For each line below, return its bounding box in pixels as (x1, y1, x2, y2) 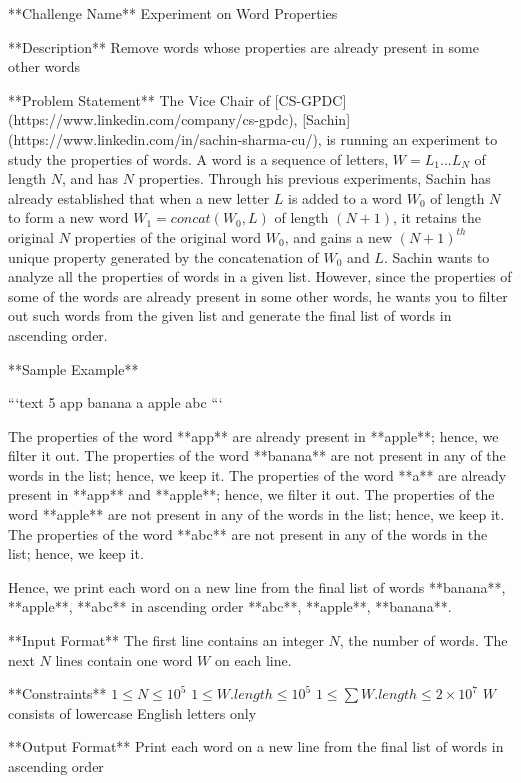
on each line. (214, 649, 292, 670)
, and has (62, 168, 119, 189)
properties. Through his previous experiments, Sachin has (138, 168, 491, 189)
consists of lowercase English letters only (8, 702, 257, 723)
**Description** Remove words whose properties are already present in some (8, 36, 479, 57)
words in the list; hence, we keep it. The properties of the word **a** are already (8, 464, 507, 485)
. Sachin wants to (383, 246, 490, 267)
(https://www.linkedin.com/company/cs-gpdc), (8, 109, 298, 130)
